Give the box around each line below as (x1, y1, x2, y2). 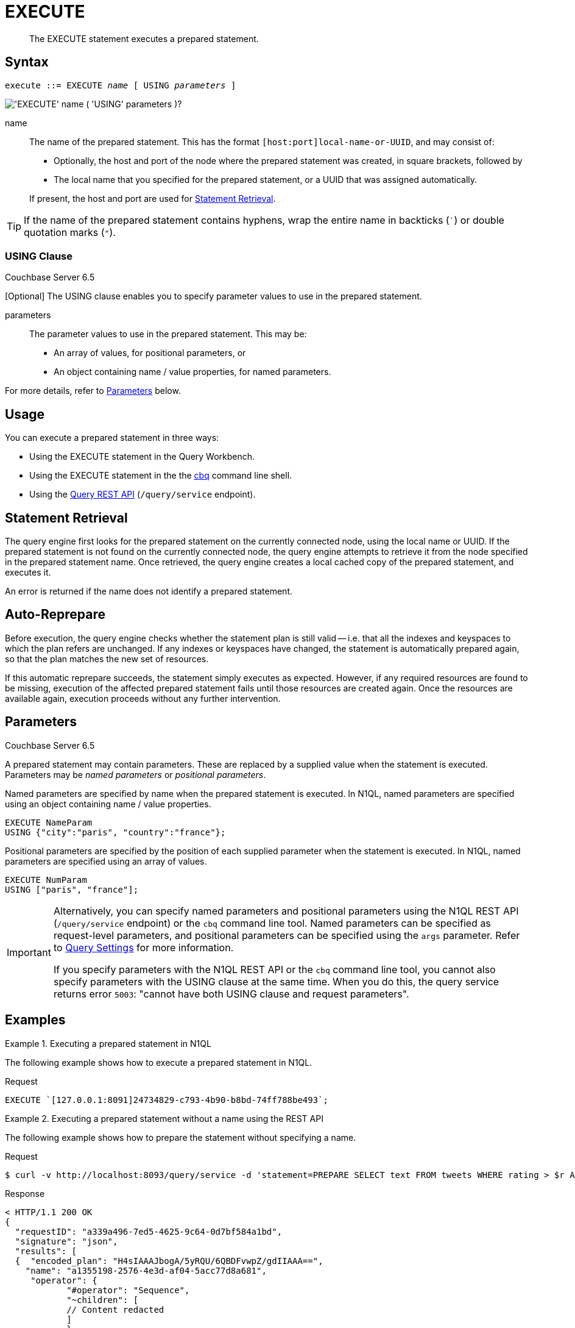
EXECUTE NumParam (5, 874, 87, 885)
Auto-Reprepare (5, 607, 105, 623)
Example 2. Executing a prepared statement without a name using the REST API (5, 1113, 323, 1124)
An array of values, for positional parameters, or (54, 348, 246, 359)
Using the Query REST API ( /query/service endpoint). (29, 489, 256, 500)
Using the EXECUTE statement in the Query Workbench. (29, 451, 255, 462)
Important (7, 946, 51, 959)
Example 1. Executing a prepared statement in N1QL (5, 1038, 211, 1049)
